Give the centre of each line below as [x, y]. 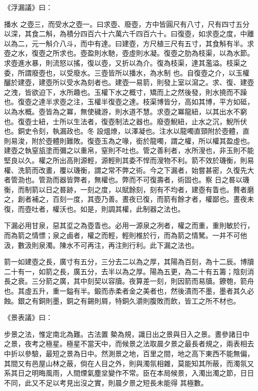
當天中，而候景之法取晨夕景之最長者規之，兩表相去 [170, 344]
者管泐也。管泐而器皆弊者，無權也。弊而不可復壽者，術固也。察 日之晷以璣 [127, 180]
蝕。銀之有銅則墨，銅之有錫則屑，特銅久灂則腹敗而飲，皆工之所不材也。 [122, 300]
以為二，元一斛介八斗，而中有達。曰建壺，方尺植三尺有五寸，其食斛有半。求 [129, 43]
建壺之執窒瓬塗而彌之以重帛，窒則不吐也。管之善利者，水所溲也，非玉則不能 [129, 150]
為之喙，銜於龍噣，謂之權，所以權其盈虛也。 [181, 140]
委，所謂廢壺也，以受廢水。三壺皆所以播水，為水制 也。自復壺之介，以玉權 [127, 72]
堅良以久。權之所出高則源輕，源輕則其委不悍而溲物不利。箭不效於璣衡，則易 [129, 160]
